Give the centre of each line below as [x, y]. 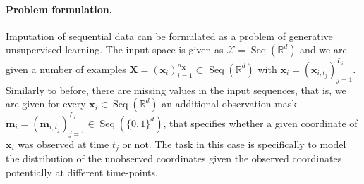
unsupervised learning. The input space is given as [115, 50]
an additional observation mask [229, 104]
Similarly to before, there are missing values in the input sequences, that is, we [176, 90]
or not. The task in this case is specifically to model [234, 144]
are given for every [46, 104]
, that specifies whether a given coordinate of [260, 123]
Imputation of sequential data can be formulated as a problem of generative [169, 35]
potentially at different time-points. [82, 172]
